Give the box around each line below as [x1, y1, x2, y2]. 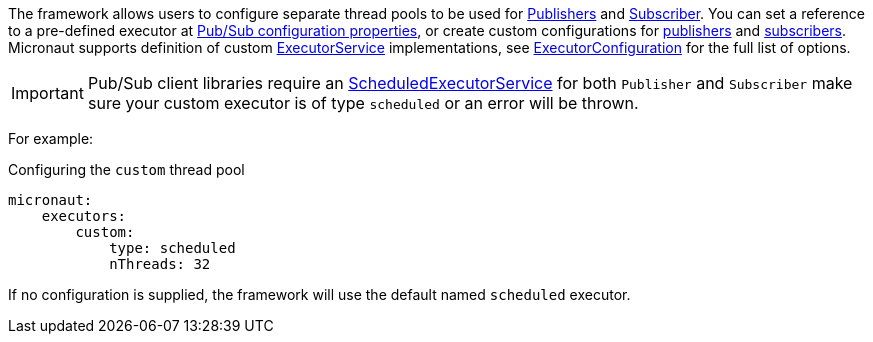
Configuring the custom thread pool [8, 161, 245, 178]
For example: [8, 130, 94, 147]
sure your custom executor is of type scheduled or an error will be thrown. [87, 93, 639, 113]
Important [11, 83, 84, 103]
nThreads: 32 [109, 256, 211, 272]
